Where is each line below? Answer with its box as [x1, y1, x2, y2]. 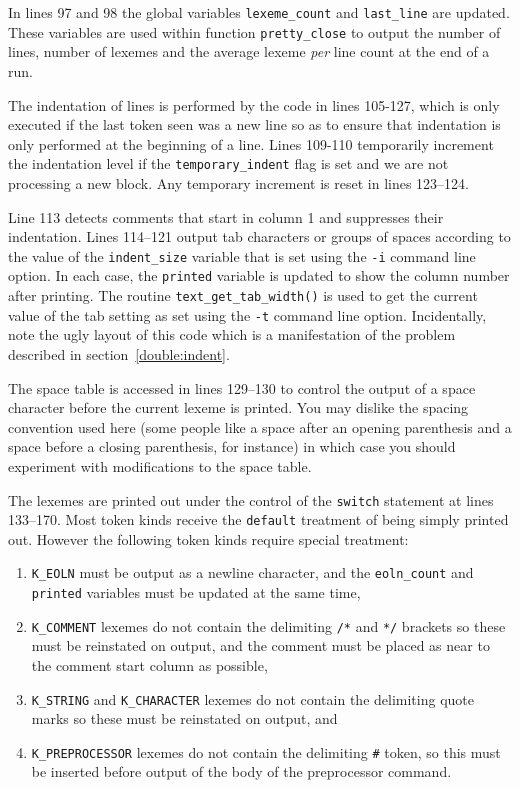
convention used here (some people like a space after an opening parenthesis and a [8, 416, 512, 437]
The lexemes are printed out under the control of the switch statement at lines [8, 489, 494, 510]
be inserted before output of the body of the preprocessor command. [31, 761, 452, 782]
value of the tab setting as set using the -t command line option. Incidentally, [8, 304, 487, 325]
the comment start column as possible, [31, 654, 268, 675]
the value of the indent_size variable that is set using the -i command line [8, 245, 476, 266]
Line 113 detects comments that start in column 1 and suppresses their [8, 206, 444, 227]
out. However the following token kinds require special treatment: [8, 528, 409, 549]
